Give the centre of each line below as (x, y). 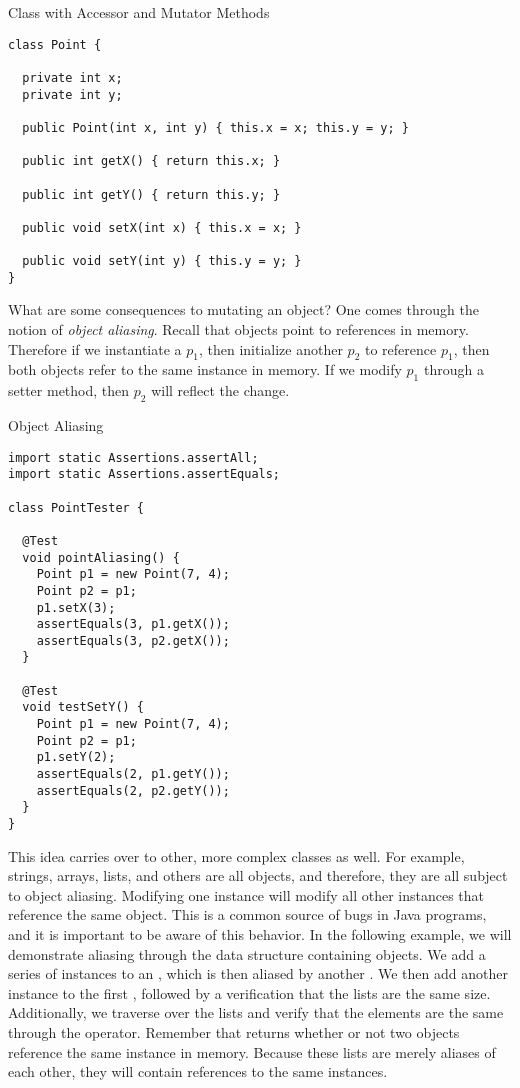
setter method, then (69, 390)
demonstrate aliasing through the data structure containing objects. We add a (247, 953)
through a (453, 369)
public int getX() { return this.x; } (151, 161)
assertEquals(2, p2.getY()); (133, 790)
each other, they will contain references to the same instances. (198, 1071)
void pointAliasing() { (101, 557)
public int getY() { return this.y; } (151, 194)
